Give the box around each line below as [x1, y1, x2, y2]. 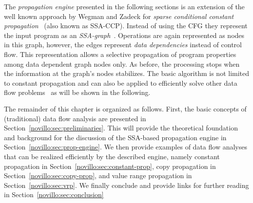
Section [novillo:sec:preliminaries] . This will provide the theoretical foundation [4, 123, 238, 133]
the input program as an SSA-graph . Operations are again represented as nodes [4, 30, 245, 40]
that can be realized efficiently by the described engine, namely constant [4, 151, 220, 161]
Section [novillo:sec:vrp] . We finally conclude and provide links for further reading [4, 180, 249, 190]
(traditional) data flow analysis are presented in [4, 113, 146, 123]
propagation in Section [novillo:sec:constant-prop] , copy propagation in [4, 161, 216, 171]
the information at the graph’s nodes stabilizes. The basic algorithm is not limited [4, 68, 250, 78]
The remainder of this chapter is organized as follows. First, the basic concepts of [4, 103, 247, 113]
